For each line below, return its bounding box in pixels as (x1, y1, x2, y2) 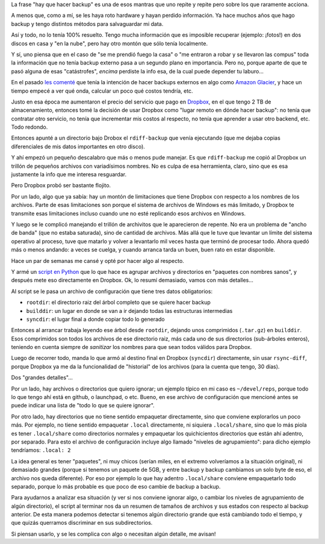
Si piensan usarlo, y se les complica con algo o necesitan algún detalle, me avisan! (11, 530, 216, 537)
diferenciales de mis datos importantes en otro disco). (11, 143, 146, 150)
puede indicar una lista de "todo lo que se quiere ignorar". (11, 402, 155, 409)
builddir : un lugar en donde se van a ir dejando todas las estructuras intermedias (26, 307, 233, 314)
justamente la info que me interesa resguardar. (11, 171, 126, 178)
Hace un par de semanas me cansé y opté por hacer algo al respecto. (11, 257, 185, 264)
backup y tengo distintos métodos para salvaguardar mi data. (11, 20, 164, 27)
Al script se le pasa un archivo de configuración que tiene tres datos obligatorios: (11, 288, 213, 295)
